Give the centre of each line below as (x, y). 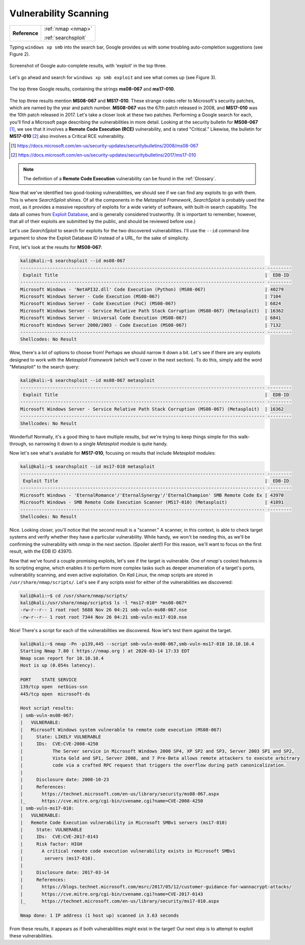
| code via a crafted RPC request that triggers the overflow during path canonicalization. (153, 765)
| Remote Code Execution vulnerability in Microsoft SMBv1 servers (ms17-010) (124, 822)
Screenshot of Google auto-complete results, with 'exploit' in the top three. (88, 66)
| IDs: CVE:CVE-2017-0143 (59, 837)
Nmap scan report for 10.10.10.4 (62, 658)
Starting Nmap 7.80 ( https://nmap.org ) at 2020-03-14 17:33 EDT (105, 651)
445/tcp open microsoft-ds (55, 694)
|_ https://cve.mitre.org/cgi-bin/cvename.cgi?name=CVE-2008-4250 (112, 801)
